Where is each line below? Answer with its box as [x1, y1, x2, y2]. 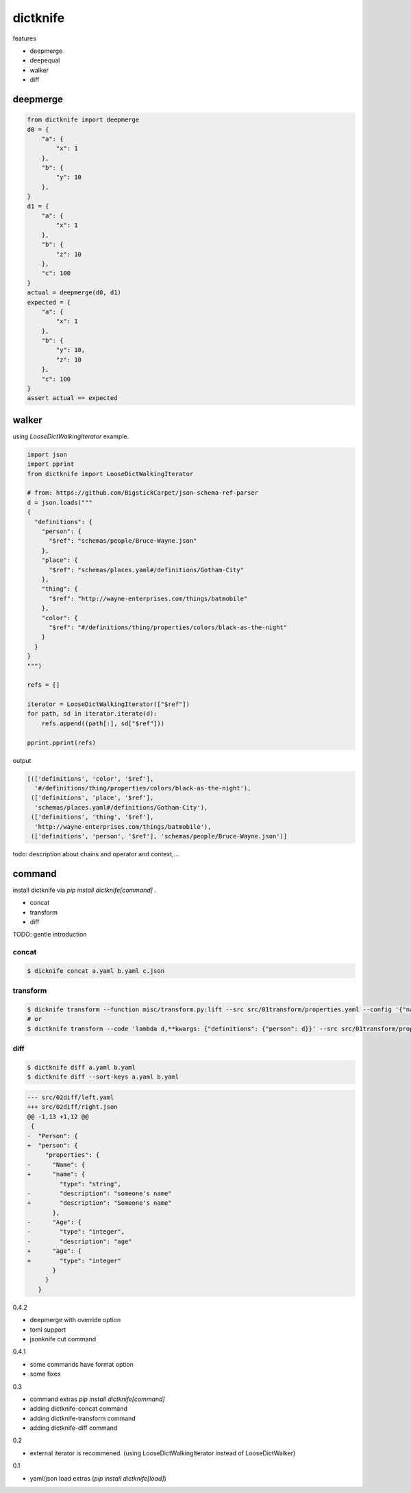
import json [27, 450, 68, 458]
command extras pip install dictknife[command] [29, 1395, 165, 1403]
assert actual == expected [27, 395, 118, 402]
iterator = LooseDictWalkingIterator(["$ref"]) [27, 701, 190, 708]
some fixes [29, 1369, 61, 1378]
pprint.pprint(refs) [27, 738, 96, 746]
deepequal [29, 56, 60, 64]
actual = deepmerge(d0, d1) [27, 289, 121, 296]
